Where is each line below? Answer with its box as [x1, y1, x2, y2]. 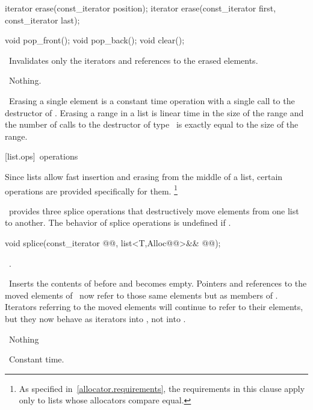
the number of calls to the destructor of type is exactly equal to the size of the [5, 118, 299, 131]
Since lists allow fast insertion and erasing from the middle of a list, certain [5, 170, 283, 182]
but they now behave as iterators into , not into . [5, 312, 186, 325]
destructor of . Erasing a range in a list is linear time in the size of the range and [5, 106, 304, 119]
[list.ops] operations [5, 150, 78, 163]
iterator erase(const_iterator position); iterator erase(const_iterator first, [5, 2, 276, 14]
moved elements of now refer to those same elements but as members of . [5, 288, 278, 301]
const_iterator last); [5, 13, 80, 26]
